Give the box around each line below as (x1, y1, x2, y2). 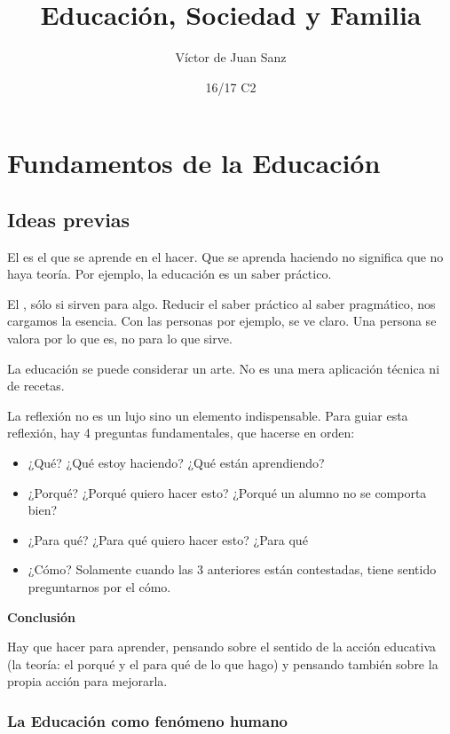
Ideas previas (7, 205, 130, 233)
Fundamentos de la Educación (7, 145, 381, 181)
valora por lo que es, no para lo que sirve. (7, 329, 233, 348)
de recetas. (7, 376, 65, 395)
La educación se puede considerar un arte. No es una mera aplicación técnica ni (7, 359, 440, 377)
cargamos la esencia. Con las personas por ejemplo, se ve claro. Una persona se (7, 312, 437, 330)
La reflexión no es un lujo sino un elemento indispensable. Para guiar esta (7, 406, 408, 424)
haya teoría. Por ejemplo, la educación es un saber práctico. (7, 264, 332, 283)
